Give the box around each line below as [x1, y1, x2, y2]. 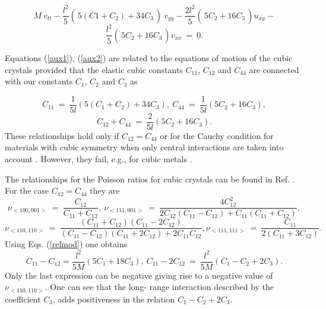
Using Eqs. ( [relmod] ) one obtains [5, 238, 128, 250]
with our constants [5, 75, 73, 87]
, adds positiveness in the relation [53, 292, 175, 305]
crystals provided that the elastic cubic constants [5, 63, 183, 75]
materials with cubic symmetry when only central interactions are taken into [5, 141, 284, 153]
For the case [5, 184, 49, 197]
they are [90, 184, 120, 197]
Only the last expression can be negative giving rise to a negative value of [5, 269, 273, 281]
